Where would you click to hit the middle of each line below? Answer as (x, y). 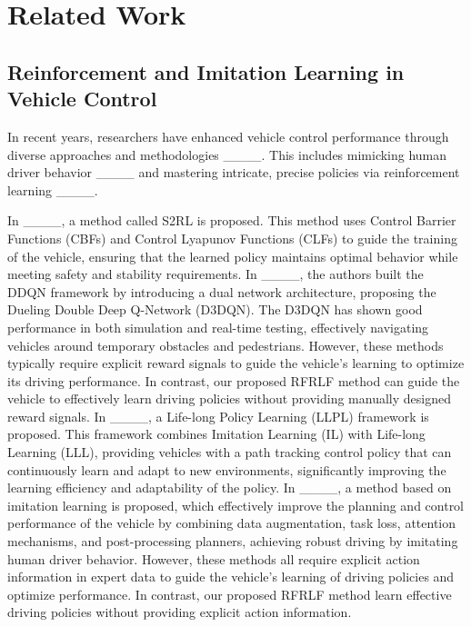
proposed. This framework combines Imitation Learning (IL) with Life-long (216, 434)
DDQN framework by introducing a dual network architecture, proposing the (222, 291)
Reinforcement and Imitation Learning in (206, 71)
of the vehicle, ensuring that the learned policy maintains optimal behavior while (233, 256)
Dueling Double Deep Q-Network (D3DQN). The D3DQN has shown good (215, 309)
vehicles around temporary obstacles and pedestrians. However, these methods (225, 345)
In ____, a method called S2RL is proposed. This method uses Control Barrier (232, 220)
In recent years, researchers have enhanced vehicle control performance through (228, 136)
